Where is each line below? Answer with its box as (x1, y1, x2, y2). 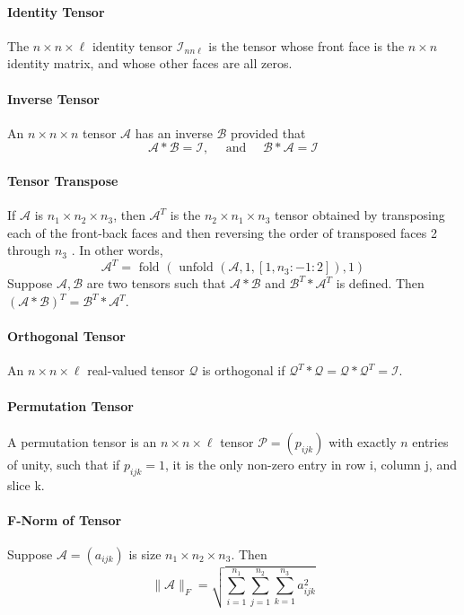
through (7, 241, 51, 259)
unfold (179, 261, 214, 275)
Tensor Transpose (7, 171, 118, 189)
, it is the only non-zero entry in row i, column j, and (165, 454, 457, 473)
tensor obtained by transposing (275, 206, 445, 224)
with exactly (328, 432, 397, 451)
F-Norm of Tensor (7, 510, 122, 529)
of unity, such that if (7, 454, 120, 473)
